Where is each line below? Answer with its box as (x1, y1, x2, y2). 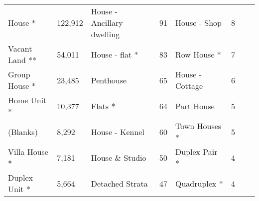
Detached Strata (91, 177, 148, 189)
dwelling (91, 28, 120, 40)
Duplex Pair (175, 146, 218, 157)
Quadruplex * (175, 177, 223, 189)
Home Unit (8, 94, 47, 106)
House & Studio (91, 151, 146, 163)
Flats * (91, 100, 116, 112)
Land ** (8, 54, 37, 66)
